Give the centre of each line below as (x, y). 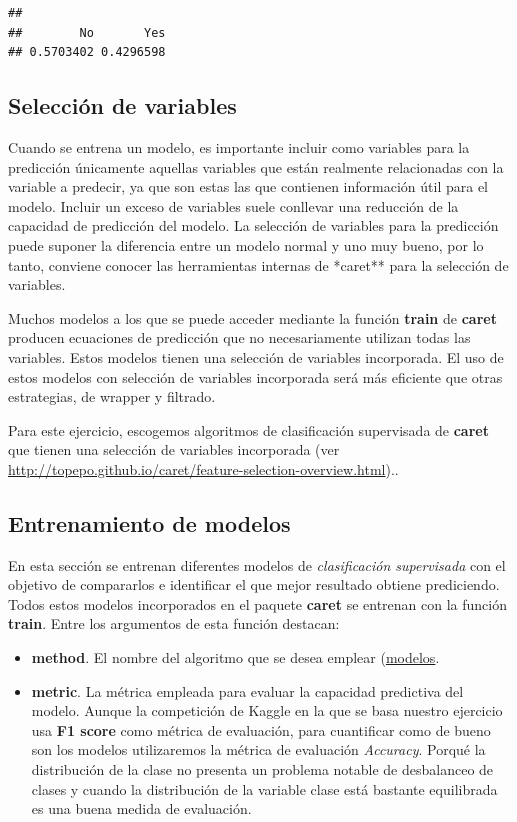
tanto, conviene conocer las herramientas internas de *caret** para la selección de (258, 264)
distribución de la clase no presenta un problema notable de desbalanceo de (262, 769)
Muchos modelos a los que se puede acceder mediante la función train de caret (252, 317)
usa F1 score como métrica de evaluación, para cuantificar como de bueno (261, 729)
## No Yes (87, 32)
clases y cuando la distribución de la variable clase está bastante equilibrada (264, 788)
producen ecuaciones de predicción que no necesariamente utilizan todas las (239, 337)
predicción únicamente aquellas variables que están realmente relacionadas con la (256, 166)
